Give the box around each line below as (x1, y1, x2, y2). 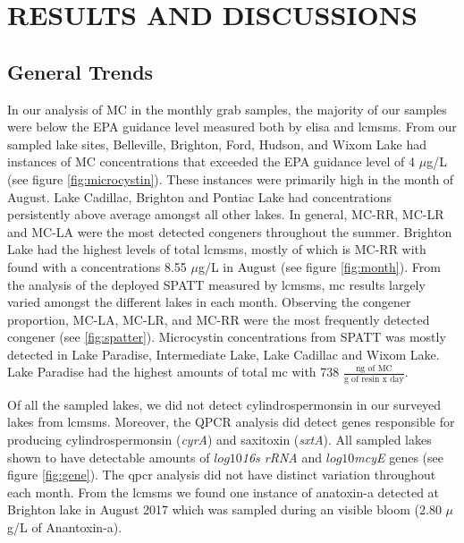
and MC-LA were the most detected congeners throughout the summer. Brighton (7, 222, 452, 241)
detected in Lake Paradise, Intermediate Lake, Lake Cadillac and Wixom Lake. (7, 344, 440, 363)
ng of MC (355, 364, 392, 374)
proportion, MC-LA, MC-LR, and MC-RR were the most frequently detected (7, 310, 430, 328)
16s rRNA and (241, 447, 323, 466)
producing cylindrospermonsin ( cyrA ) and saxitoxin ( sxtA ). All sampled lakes (7, 429, 432, 448)
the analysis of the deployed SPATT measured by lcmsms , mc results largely (7, 275, 426, 293)
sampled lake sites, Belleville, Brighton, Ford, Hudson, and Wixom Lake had (7, 134, 427, 153)
